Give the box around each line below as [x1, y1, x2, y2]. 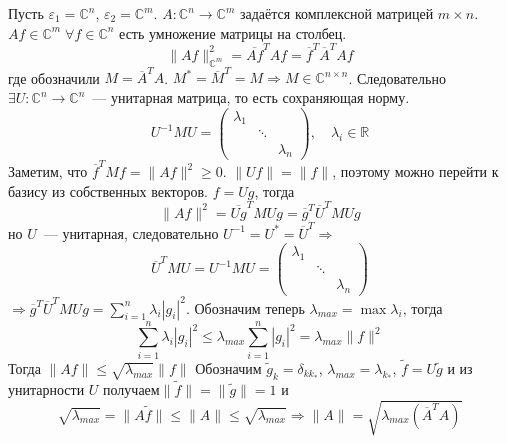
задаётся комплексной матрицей [240, 3, 434, 23]
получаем [103, 378, 160, 399]
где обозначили [8, 67, 100, 88]
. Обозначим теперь [185, 297, 305, 318]
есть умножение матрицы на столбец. [119, 22, 347, 43]
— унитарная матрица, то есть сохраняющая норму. [92, 87, 410, 108]
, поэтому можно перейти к [332, 161, 499, 182]
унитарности [8, 378, 85, 399]
